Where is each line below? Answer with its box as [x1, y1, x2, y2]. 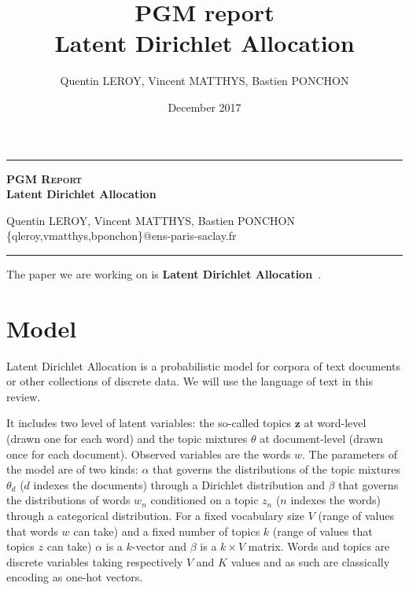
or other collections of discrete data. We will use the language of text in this [6, 373, 373, 389]
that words [6, 522, 58, 539]
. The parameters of [301, 445, 398, 462]
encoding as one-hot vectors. [6, 569, 143, 585]
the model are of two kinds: [6, 461, 138, 478]
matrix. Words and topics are [248, 538, 390, 555]
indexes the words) [290, 492, 381, 508]
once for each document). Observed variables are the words [6, 445, 291, 462]
